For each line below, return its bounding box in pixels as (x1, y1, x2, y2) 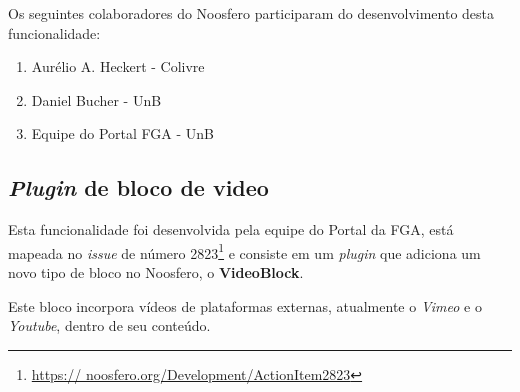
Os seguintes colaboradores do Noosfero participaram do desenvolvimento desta (8, 3, 495, 23)
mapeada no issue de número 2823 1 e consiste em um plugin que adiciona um (8, 239, 481, 263)
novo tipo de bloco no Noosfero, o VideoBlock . (8, 262, 304, 283)
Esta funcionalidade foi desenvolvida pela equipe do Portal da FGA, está (8, 219, 454, 240)
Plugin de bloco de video (8, 172, 269, 203)
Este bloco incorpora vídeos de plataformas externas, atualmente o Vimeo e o (8, 295, 482, 316)
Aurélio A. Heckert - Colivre (31, 56, 205, 77)
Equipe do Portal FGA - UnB (31, 123, 214, 144)
